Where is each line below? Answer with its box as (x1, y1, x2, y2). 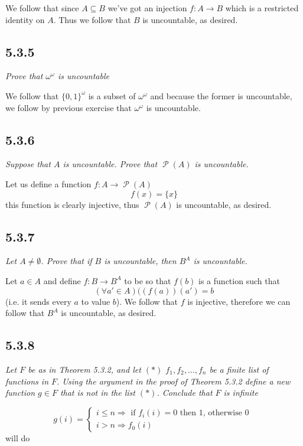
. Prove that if (41, 255, 92, 267)
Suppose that (5, 158, 51, 170)
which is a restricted (225, 2, 299, 14)
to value (81, 295, 110, 307)
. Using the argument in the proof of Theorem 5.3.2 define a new (57, 375, 291, 387)
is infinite (223, 386, 258, 399)
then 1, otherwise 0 (180, 409, 249, 418)
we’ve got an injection (107, 2, 187, 14)
